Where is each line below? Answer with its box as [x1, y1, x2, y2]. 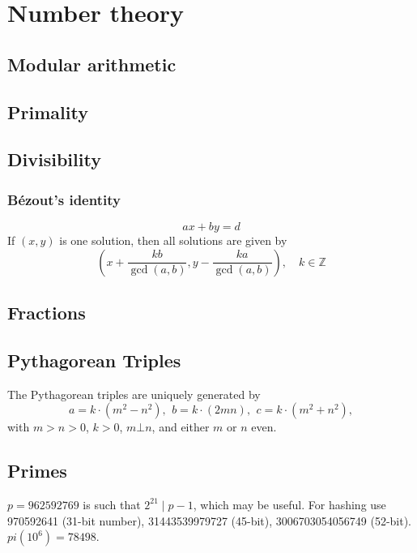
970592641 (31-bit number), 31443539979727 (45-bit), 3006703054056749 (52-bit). [7, 512, 411, 529]
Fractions [7, 299, 86, 324]
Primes [7, 458, 67, 483]
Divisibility [7, 147, 101, 172]
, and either [151, 418, 210, 435]
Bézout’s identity [7, 189, 121, 209]
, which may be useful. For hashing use [193, 495, 386, 512]
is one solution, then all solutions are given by [59, 231, 287, 248]
